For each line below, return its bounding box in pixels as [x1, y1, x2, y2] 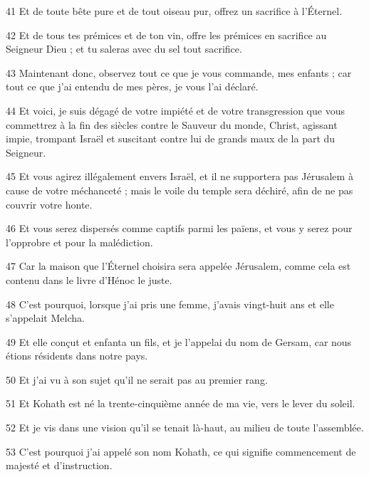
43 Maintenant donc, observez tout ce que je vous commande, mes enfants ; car [6, 65, 352, 80]
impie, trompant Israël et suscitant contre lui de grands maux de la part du [6, 131, 336, 146]
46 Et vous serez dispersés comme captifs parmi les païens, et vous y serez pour [6, 221, 353, 236]
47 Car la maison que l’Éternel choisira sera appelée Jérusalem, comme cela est [6, 258, 351, 273]
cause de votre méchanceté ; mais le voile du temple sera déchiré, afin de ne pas [6, 182, 353, 197]
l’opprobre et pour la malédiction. [6, 234, 153, 249]
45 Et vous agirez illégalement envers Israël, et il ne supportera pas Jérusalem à [6, 169, 353, 184]
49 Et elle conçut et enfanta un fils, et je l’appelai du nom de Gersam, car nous [6, 334, 352, 349]
